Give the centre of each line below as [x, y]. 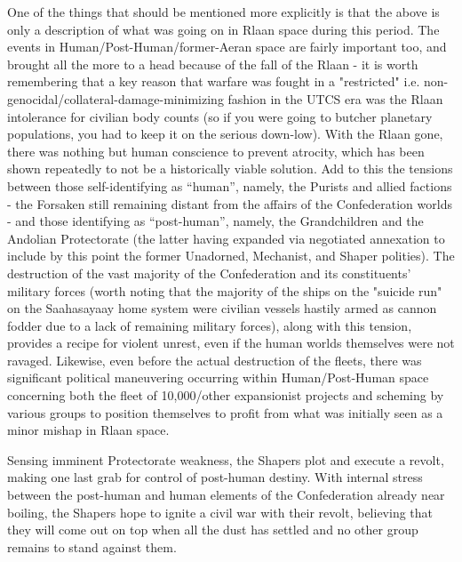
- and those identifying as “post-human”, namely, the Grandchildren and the [215, 221]
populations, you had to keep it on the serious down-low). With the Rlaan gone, [225, 134]
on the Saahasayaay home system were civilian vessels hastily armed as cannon [222, 308]
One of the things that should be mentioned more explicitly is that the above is [223, 12]
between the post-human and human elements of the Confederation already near [226, 495]
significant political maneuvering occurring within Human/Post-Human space [218, 377]
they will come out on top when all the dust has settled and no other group [213, 530]
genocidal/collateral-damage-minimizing [115, 98]
